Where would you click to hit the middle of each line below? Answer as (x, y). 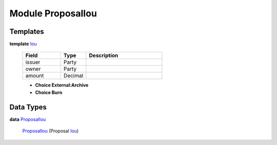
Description (104, 55)
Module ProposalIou (53, 13)
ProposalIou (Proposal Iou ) (51, 131)
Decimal (73, 76)
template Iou (23, 44)
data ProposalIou (28, 119)
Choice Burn (49, 92)
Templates (27, 32)
